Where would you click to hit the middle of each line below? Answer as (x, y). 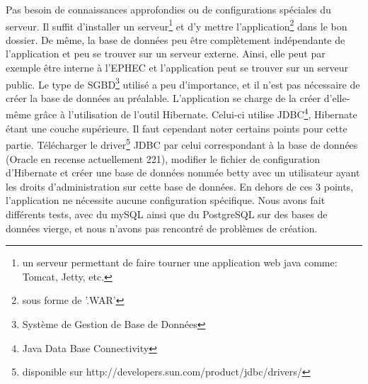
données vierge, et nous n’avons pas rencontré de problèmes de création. (162, 228)
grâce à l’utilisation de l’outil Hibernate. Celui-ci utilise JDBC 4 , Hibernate (196, 113)
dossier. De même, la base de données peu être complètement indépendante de (176, 39)
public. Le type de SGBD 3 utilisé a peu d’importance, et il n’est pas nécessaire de (183, 83)
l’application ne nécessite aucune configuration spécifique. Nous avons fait (166, 200)
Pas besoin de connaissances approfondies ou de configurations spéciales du (168, 9)
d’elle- (337, 97)
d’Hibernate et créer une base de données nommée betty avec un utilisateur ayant (183, 173)
